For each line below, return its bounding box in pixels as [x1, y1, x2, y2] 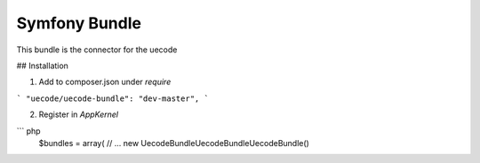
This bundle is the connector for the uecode [16, 44, 178, 55]
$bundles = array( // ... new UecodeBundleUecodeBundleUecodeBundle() [38, 137, 310, 148]
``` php [16, 125, 41, 136]
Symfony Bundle [16, 13, 142, 33]
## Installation [16, 60, 68, 71]
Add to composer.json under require [38, 76, 172, 88]
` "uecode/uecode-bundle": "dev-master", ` [16, 93, 209, 104]
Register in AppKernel [38, 109, 119, 120]
